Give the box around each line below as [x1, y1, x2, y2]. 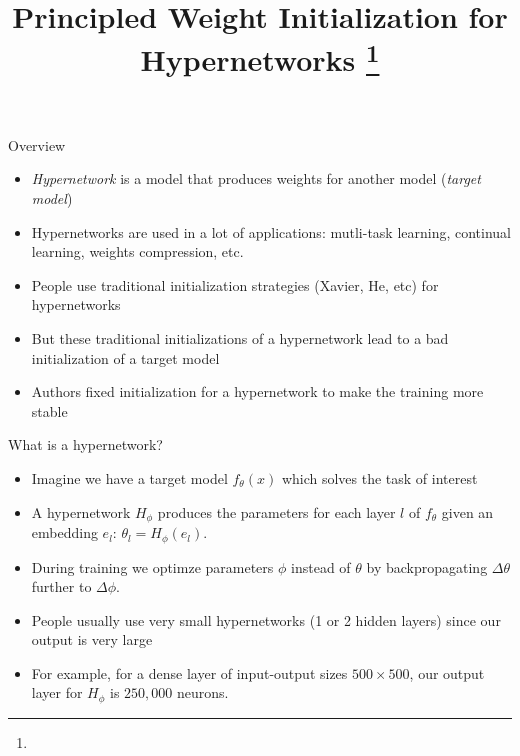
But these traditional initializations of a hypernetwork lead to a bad [31, 328, 449, 349]
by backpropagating [366, 556, 488, 577]
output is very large [31, 629, 153, 650]
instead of [291, 556, 351, 577]
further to [31, 576, 92, 597]
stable [31, 400, 68, 421]
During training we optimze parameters [31, 556, 274, 577]
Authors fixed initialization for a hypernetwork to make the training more [31, 381, 484, 402]
